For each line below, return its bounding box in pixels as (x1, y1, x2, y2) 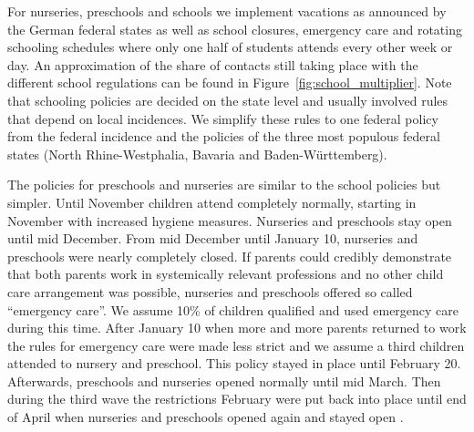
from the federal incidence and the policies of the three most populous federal (7, 127, 440, 146)
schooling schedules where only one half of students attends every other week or (7, 37, 453, 57)
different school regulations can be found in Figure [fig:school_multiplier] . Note (7, 73, 452, 92)
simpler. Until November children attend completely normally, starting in (7, 192, 417, 211)
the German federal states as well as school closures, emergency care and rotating (7, 19, 462, 38)
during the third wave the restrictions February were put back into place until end (7, 389, 467, 408)
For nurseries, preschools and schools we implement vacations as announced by (7, 2, 447, 20)
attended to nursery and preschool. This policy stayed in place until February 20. (7, 354, 461, 373)
